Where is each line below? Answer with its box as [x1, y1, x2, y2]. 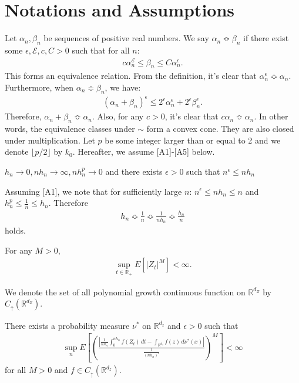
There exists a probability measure [5, 319, 130, 331]
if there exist [243, 32, 289, 44]
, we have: [105, 81, 141, 94]
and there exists [105, 165, 163, 177]
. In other [254, 110, 288, 122]
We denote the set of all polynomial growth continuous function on [5, 285, 246, 298]
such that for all [72, 44, 130, 56]
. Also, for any [92, 110, 144, 122]
